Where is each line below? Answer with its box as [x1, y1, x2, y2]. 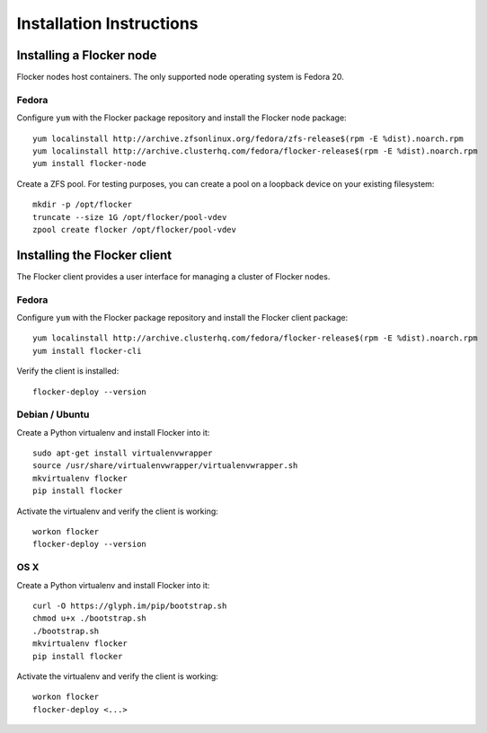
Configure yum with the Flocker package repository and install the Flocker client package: [16, 312, 349, 322]
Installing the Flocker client [16, 247, 173, 262]
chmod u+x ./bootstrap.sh [32, 614, 147, 623]
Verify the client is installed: [16, 366, 120, 376]
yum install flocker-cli [32, 346, 142, 356]
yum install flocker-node [32, 158, 147, 169]
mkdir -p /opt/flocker [32, 199, 133, 210]
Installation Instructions [16, 13, 199, 33]
